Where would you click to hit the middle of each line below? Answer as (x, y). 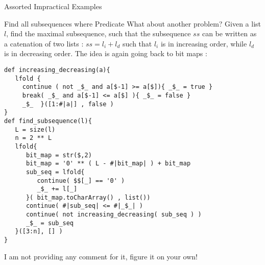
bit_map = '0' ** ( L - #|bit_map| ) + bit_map (108, 164)
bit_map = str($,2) (59, 155)
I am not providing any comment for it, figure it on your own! (101, 256)
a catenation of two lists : (44, 43)
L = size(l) (35, 129)
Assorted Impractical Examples (53, 6)
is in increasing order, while (204, 43)
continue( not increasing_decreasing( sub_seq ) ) (114, 215)
